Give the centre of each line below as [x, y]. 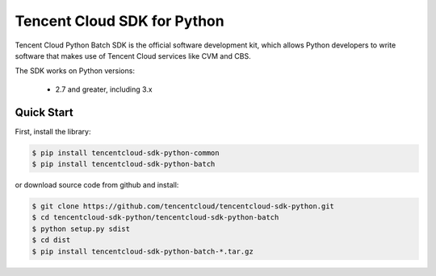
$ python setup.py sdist [81, 229]
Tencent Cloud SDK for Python [120, 21]
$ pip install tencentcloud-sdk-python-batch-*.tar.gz [143, 251]
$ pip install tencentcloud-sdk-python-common [126, 152]
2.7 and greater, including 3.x [104, 89]
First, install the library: [53, 131]
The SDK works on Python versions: [75, 71]
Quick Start [44, 112]
